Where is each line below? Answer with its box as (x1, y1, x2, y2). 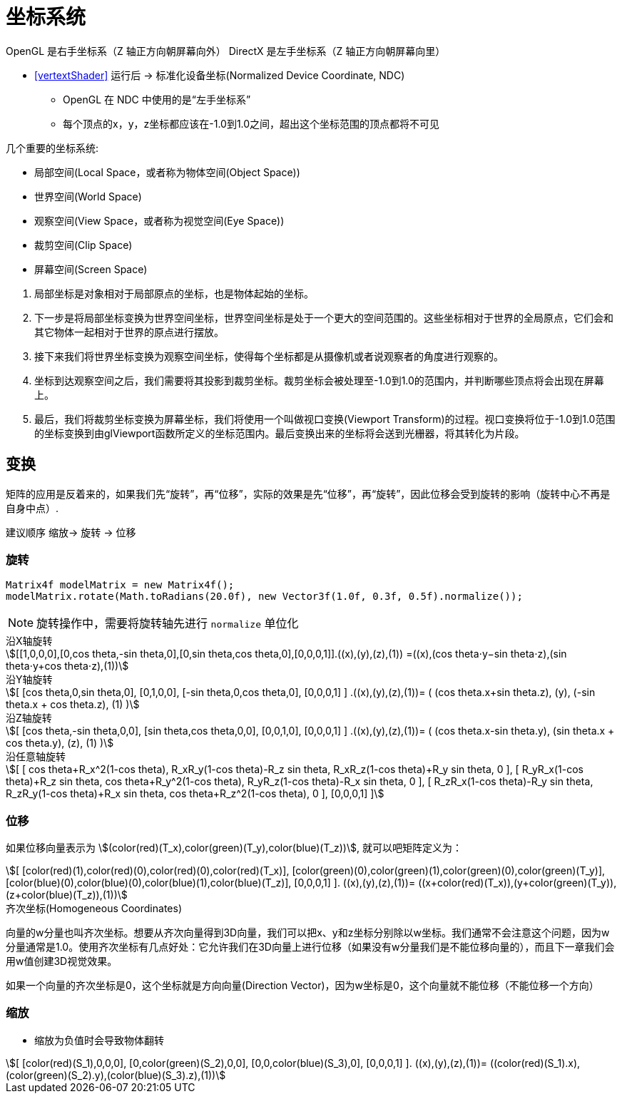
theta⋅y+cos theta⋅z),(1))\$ (6, 660, 129, 673)
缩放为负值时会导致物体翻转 (34, 1033, 164, 1046)
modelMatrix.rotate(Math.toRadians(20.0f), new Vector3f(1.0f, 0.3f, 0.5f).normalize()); (6, 591, 523, 603)
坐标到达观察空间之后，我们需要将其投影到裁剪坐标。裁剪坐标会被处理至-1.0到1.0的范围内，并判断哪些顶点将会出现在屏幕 (34, 374, 604, 387)
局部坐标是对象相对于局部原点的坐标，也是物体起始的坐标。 (34, 287, 314, 300)
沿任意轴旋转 (6, 750, 66, 763)
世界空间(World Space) (34, 190, 142, 203)
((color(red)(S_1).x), (490, 1056, 581, 1069)
